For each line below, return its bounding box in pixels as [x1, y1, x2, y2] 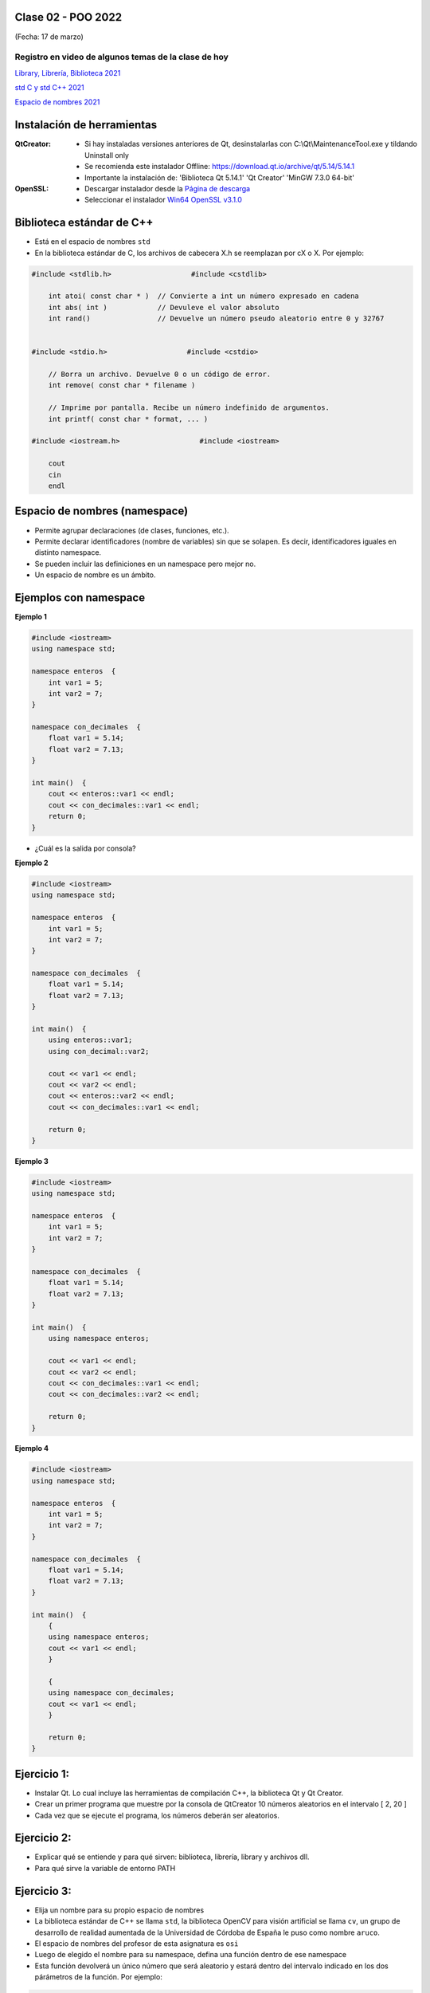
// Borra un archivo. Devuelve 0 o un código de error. [48, 370, 272, 379]
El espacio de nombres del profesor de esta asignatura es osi [34, 1938, 239, 1948]
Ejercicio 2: [14, 1831, 72, 1845]
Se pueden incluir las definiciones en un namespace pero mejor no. [34, 559, 256, 568]
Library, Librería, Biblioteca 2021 [14, 68, 121, 77]
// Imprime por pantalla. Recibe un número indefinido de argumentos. [48, 403, 330, 412]
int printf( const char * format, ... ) [48, 415, 209, 423]
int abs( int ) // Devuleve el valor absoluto [48, 303, 279, 312]
